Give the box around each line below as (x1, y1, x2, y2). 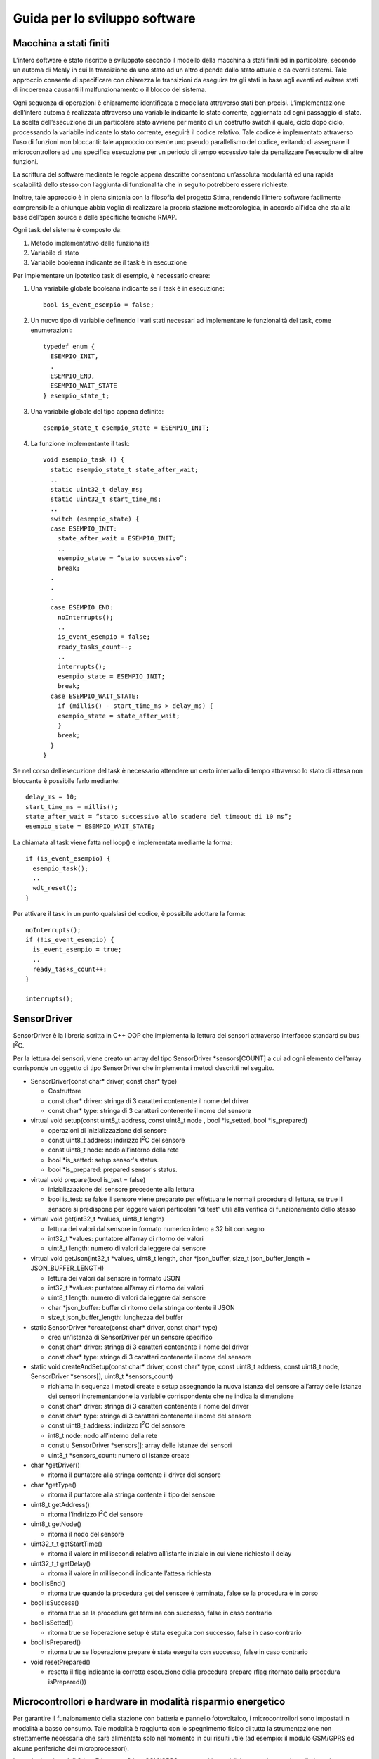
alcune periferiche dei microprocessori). (13, 1744, 129, 1752)
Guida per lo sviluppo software (13, 11, 196, 26)
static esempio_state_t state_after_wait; (50, 465, 199, 474)
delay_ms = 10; (25, 793, 78, 801)
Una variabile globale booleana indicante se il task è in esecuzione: (30, 284, 225, 293)
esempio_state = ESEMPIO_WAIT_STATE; (25, 823, 156, 830)
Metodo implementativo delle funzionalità (30, 239, 150, 247)
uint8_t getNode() (30, 1520, 82, 1528)
